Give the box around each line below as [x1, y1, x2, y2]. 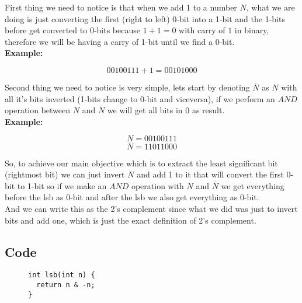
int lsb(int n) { [28, 271, 95, 280]
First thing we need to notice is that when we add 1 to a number [5, 1, 237, 13]
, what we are [246, 1, 295, 13]
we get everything [221, 179, 284, 191]
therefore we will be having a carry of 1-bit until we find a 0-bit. [5, 35, 235, 47]
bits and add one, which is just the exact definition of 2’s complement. [5, 214, 256, 226]
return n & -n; [36, 280, 95, 289]
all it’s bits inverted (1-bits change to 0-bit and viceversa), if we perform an [5, 92, 275, 105]
